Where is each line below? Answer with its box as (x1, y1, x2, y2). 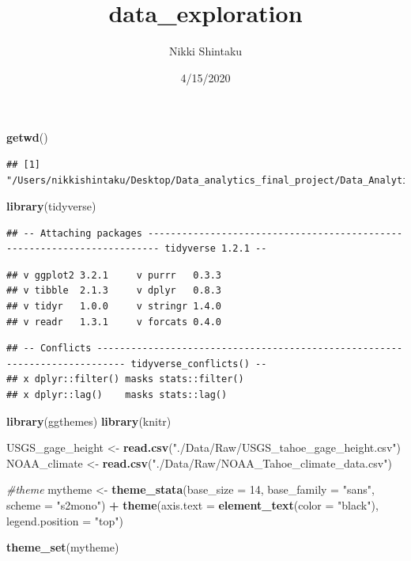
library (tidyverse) (6, 198, 96, 214)
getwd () (6, 129, 48, 146)
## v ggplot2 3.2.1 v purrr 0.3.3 (6, 269, 222, 281)
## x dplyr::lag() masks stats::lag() (6, 389, 228, 401)
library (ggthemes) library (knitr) (6, 412, 172, 429)
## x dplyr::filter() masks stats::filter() (6, 373, 244, 385)
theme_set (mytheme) (6, 539, 119, 555)
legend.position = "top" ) (6, 512, 123, 529)
